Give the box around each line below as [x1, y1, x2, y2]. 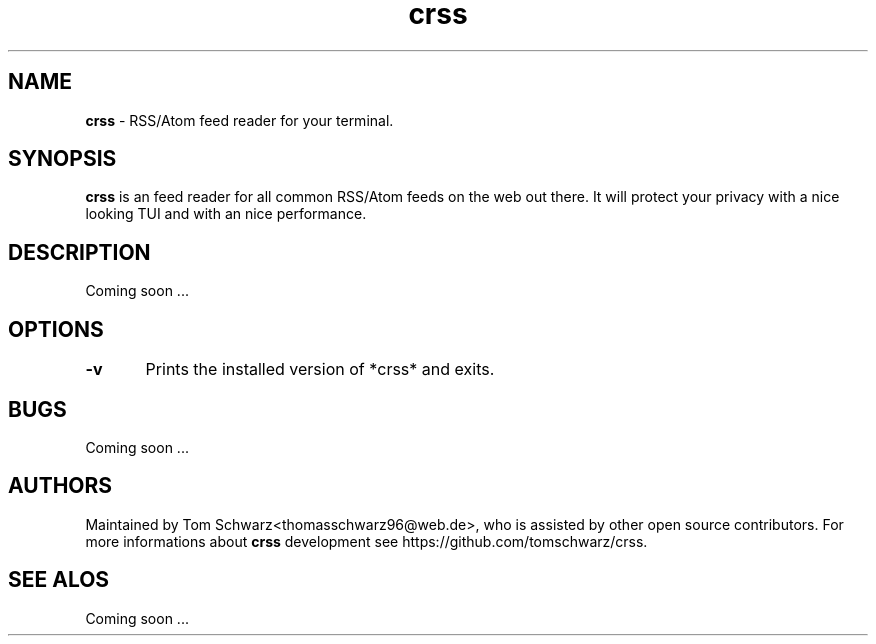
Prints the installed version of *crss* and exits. [145, 359, 495, 380]
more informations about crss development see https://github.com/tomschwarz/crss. [85, 532, 648, 550]
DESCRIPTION [8, 239, 151, 265]
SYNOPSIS [8, 146, 117, 172]
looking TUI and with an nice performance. [85, 205, 367, 223]
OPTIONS [8, 316, 104, 342]
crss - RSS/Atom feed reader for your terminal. [85, 111, 394, 129]
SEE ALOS [8, 567, 110, 593]
